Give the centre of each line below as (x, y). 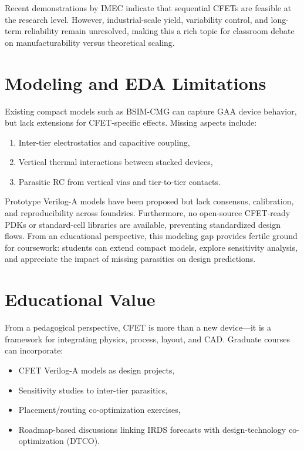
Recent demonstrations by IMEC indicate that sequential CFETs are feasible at (148, 8)
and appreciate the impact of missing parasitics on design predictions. (130, 259)
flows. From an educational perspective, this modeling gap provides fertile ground (151, 236)
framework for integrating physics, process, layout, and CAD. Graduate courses (147, 339)
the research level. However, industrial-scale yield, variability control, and (136, 19)
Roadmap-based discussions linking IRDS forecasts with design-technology (152, 429)
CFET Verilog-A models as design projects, (97, 370)
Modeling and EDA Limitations (136, 83)
